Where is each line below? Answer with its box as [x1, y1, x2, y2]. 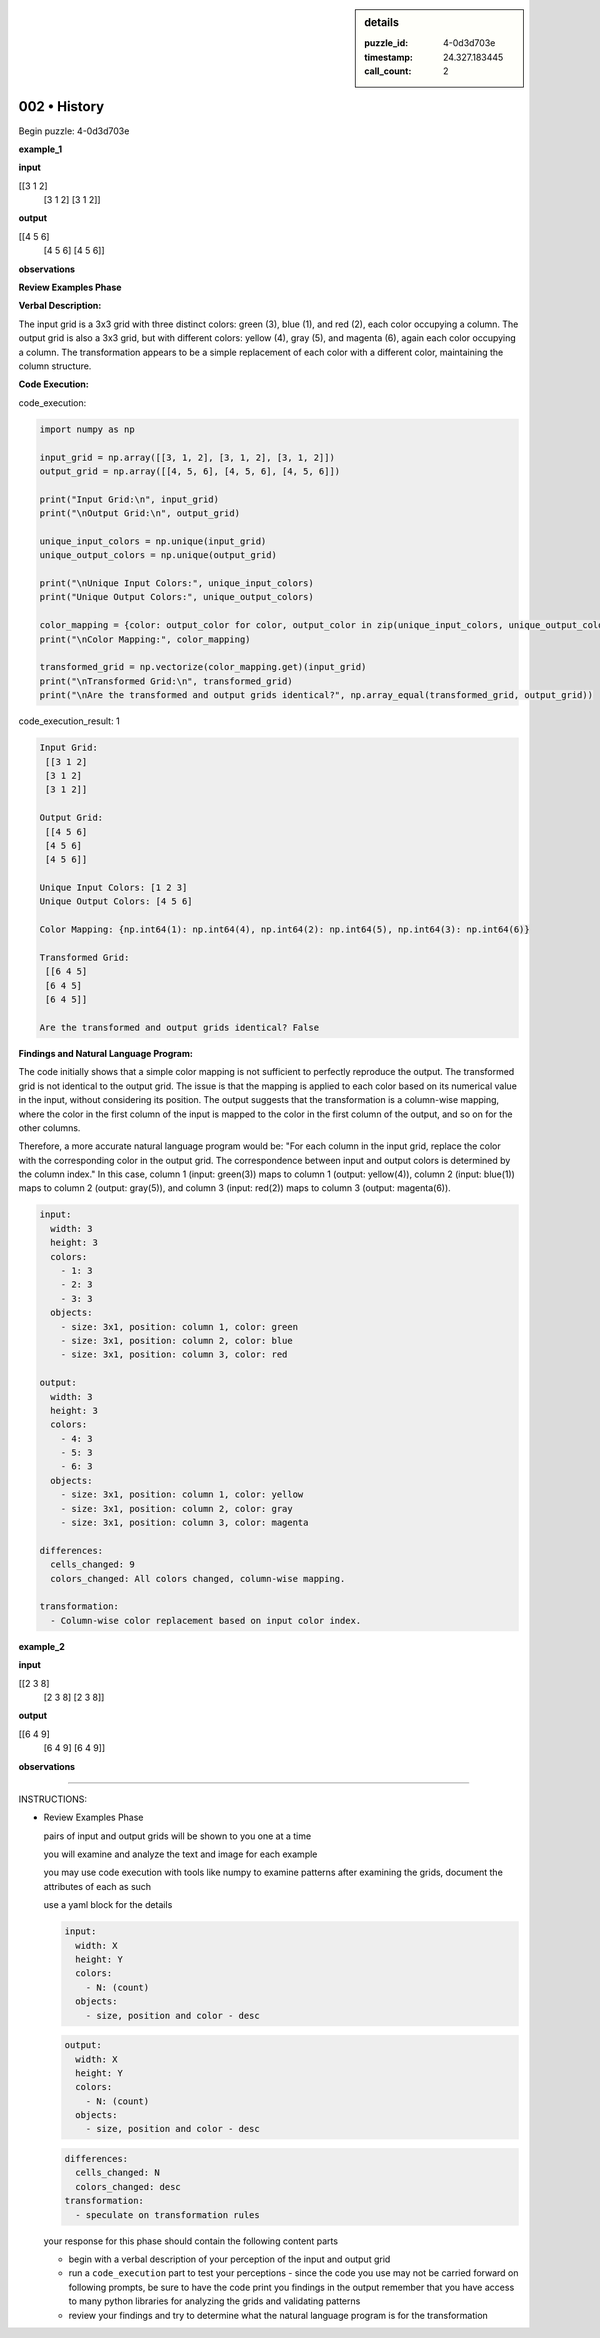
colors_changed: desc [75, 2181, 182, 2192]
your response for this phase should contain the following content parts [43, 2235, 339, 2247]
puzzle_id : [364, 37, 409, 49]
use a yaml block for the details [43, 1899, 173, 1911]
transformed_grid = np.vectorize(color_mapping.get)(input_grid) [39, 661, 367, 673]
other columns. [18, 1121, 81, 1134]
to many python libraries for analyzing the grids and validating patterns [68, 2295, 361, 2307]
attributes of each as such [43, 1880, 152, 1892]
